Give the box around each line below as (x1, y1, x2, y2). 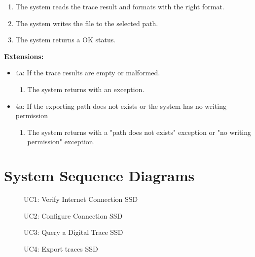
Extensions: (4, 51, 44, 61)
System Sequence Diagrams (4, 165, 195, 186)
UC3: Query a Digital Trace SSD (24, 227, 123, 237)
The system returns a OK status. (15, 34, 116, 45)
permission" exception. (27, 136, 95, 147)
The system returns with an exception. (27, 84, 145, 94)
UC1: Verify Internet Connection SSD (24, 194, 138, 204)
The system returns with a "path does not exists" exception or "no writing (27, 127, 252, 137)
